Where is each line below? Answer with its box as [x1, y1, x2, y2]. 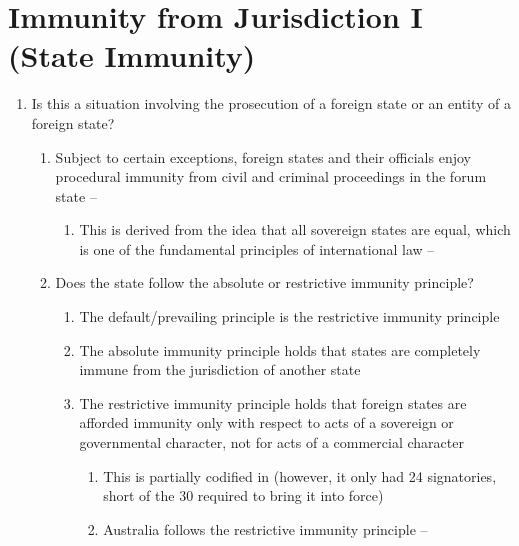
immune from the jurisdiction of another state [79, 359, 361, 380]
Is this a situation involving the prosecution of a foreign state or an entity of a [31, 93, 512, 114]
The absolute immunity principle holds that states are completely [79, 339, 481, 360]
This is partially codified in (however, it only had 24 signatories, [103, 465, 497, 486]
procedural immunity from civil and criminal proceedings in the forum [55, 166, 487, 187]
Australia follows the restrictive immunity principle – [103, 518, 428, 539]
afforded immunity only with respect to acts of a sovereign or [79, 412, 454, 433]
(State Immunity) [8, 35, 256, 76]
